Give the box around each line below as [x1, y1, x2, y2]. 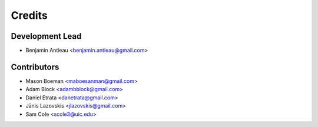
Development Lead [11, 31, 82, 41]
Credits [11, 9, 48, 22]
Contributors [11, 62, 59, 72]
